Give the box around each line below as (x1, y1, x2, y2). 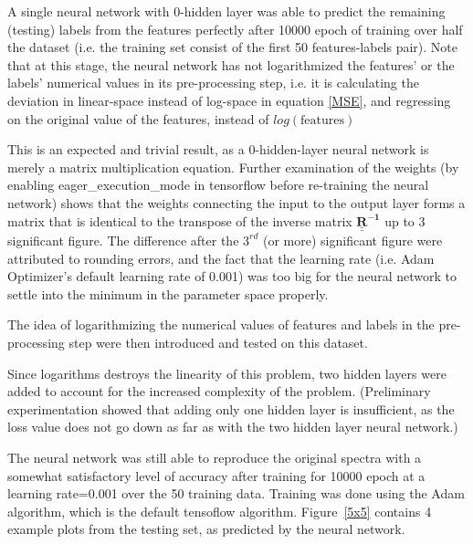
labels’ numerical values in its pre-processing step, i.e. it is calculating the (7, 73, 419, 92)
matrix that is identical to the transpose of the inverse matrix (7, 211, 352, 230)
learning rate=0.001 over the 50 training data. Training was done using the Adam (7, 484, 465, 503)
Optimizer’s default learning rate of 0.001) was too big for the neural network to (7, 267, 457, 286)
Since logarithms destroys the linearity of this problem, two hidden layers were (7, 363, 447, 382)
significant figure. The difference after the (7, 230, 239, 249)
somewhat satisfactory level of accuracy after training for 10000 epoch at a (7, 466, 426, 485)
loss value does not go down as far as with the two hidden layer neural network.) (7, 417, 458, 436)
